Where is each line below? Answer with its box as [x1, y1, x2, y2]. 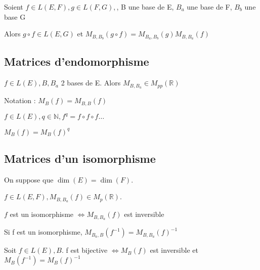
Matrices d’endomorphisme [4, 54, 149, 69]
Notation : [4, 95, 36, 106]
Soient [4, 2, 23, 12]
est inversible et [150, 245, 198, 255]
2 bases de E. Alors [61, 77, 121, 88]
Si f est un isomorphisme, [4, 227, 82, 237]
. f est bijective [62, 245, 108, 255]
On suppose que [4, 174, 54, 185]
